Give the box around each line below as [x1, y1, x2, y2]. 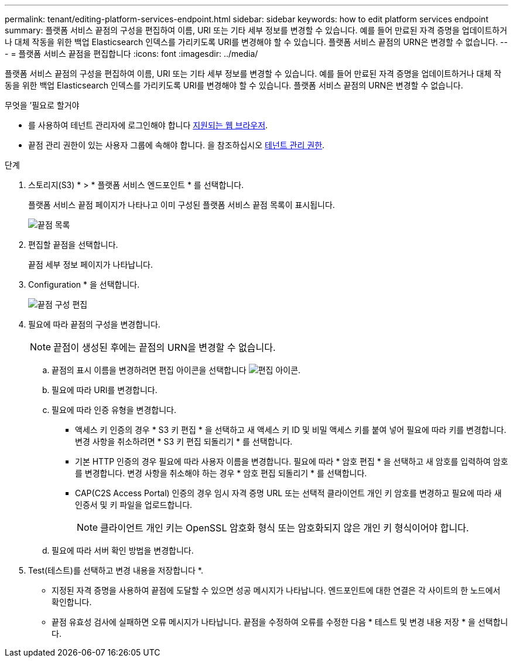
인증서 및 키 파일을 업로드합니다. [75, 500, 193, 510]
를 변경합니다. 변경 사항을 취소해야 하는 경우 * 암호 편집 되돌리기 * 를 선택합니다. [75, 468, 367, 478]
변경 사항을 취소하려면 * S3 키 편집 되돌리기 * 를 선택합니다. [75, 436, 293, 446]
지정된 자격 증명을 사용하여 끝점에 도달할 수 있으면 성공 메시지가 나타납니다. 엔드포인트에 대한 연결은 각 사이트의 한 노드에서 [52, 585, 501, 595]
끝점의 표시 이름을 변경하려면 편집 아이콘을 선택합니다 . [52, 365, 301, 375]
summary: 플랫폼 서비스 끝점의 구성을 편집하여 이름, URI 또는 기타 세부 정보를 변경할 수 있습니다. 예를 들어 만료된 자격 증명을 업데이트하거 [5, 25, 508, 35]
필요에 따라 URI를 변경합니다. [52, 385, 158, 395]
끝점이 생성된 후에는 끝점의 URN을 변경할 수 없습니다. [53, 342, 276, 353]
